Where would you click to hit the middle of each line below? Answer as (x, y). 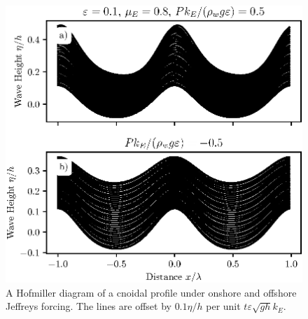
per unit (223, 306)
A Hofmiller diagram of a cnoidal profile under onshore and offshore (151, 292)
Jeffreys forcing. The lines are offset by (89, 306)
